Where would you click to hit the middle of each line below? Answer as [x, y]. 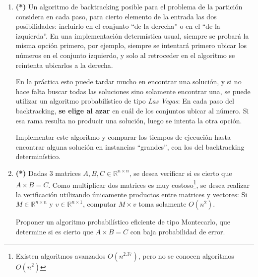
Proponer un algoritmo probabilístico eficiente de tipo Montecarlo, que [123, 222]
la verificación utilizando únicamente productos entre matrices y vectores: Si [131, 194]
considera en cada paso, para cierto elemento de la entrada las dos [116, 16]
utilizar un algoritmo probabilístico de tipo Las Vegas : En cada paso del [125, 101]
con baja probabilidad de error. [178, 231]
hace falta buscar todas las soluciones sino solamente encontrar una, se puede [133, 91]
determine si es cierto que [54, 231]
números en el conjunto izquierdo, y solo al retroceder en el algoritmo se [125, 55]
